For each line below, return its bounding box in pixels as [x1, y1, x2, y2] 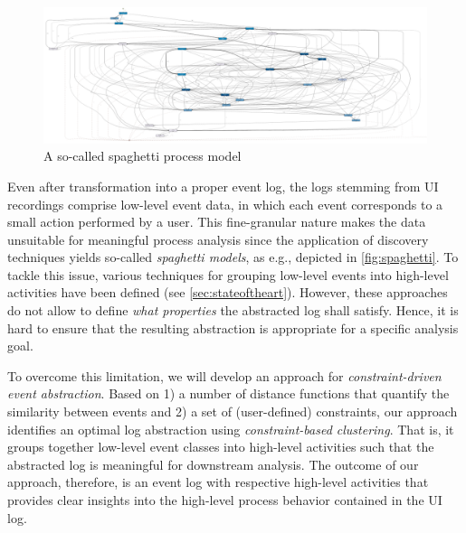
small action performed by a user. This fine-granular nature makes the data [7, 212, 426, 231]
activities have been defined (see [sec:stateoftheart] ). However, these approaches [7, 283, 448, 302]
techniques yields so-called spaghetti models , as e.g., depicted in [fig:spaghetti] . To [7, 248, 459, 266]
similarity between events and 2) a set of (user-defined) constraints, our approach [7, 402, 458, 421]
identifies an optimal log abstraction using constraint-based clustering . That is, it [7, 419, 454, 438]
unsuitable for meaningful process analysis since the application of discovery [7, 229, 429, 248]
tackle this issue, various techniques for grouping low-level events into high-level [7, 265, 449, 284]
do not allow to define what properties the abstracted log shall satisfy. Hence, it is [7, 301, 459, 320]
